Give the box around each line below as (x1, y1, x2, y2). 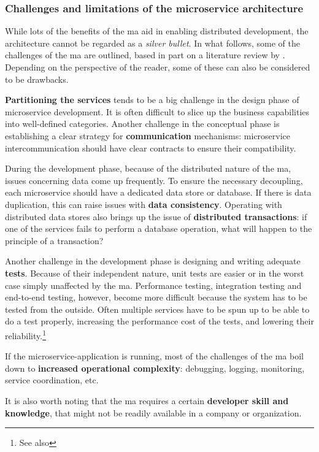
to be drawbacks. (5, 72, 69, 85)
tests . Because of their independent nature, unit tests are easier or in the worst (5, 266, 304, 279)
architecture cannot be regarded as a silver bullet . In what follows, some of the (5, 36, 300, 49)
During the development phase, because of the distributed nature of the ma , (5, 162, 291, 175)
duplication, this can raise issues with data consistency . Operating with (5, 197, 282, 210)
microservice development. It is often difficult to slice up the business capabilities (5, 105, 310, 118)
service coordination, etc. (5, 373, 99, 386)
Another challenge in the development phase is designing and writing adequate (5, 255, 301, 267)
